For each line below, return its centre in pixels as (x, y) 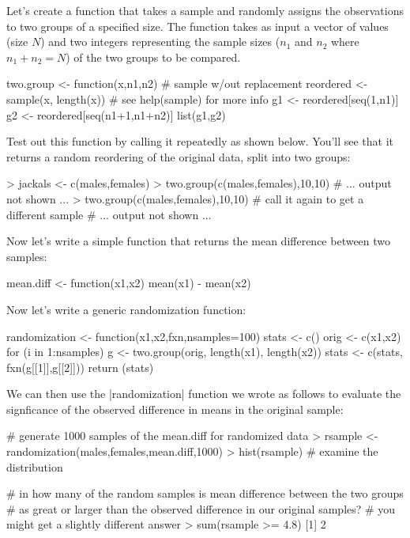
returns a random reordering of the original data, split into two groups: (179, 156)
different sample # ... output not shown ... (109, 214)
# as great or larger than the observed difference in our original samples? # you (201, 508)
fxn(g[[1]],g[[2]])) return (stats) (80, 367)
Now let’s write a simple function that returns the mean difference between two (199, 241)
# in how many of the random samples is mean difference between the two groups (205, 493)
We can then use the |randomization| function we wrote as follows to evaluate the (204, 394)
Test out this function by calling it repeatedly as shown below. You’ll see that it (200, 141)
